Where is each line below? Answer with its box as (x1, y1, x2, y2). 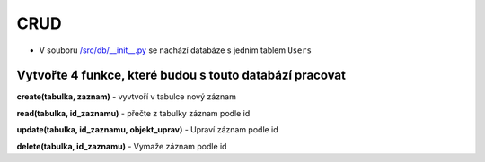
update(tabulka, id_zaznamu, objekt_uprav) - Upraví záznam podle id (16, 124, 278, 135)
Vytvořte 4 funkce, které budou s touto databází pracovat (16, 68, 346, 83)
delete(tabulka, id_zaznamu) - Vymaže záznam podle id (16, 141, 227, 151)
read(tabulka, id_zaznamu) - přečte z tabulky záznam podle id (16, 107, 251, 118)
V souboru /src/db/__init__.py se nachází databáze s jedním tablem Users (39, 45, 312, 55)
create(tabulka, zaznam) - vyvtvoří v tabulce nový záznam (16, 91, 237, 102)
